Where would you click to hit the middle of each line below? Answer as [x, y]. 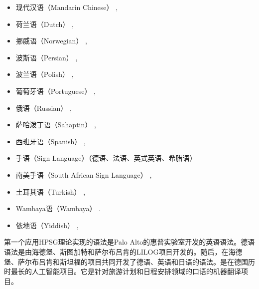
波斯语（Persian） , [47, 57]
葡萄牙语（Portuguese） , [56, 91]
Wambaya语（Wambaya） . [58, 208]
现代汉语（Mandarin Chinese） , [67, 7]
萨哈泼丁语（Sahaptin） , [56, 125]
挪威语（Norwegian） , [51, 41]
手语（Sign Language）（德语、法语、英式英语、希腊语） [106, 158]
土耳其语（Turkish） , [51, 191]
